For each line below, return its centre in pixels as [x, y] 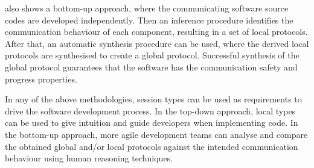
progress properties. [41, 79]
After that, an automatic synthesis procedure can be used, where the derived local [157, 43]
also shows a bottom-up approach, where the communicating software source [147, 8]
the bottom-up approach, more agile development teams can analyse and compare [156, 134]
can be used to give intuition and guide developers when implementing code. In [152, 123]
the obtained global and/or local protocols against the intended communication [152, 146]
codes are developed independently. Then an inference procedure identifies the [149, 20]
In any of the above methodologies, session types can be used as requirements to [153, 99]
